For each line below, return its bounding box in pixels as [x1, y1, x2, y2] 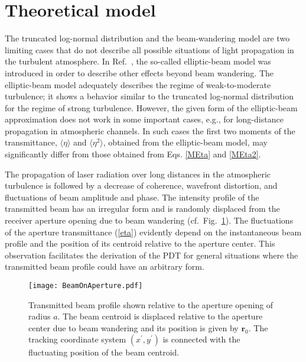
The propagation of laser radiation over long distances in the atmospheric [5, 167, 271, 180]
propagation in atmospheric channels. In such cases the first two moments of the [5, 124, 295, 137]
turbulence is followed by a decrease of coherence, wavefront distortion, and [5, 179, 278, 192]
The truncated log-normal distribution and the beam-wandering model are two [5, 32, 290, 44]
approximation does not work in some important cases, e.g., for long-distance [5, 113, 284, 125]
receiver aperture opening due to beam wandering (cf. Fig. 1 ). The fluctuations [5, 214, 294, 227]
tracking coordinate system [28, 333, 126, 345]
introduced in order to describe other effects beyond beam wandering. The [5, 66, 274, 79]
